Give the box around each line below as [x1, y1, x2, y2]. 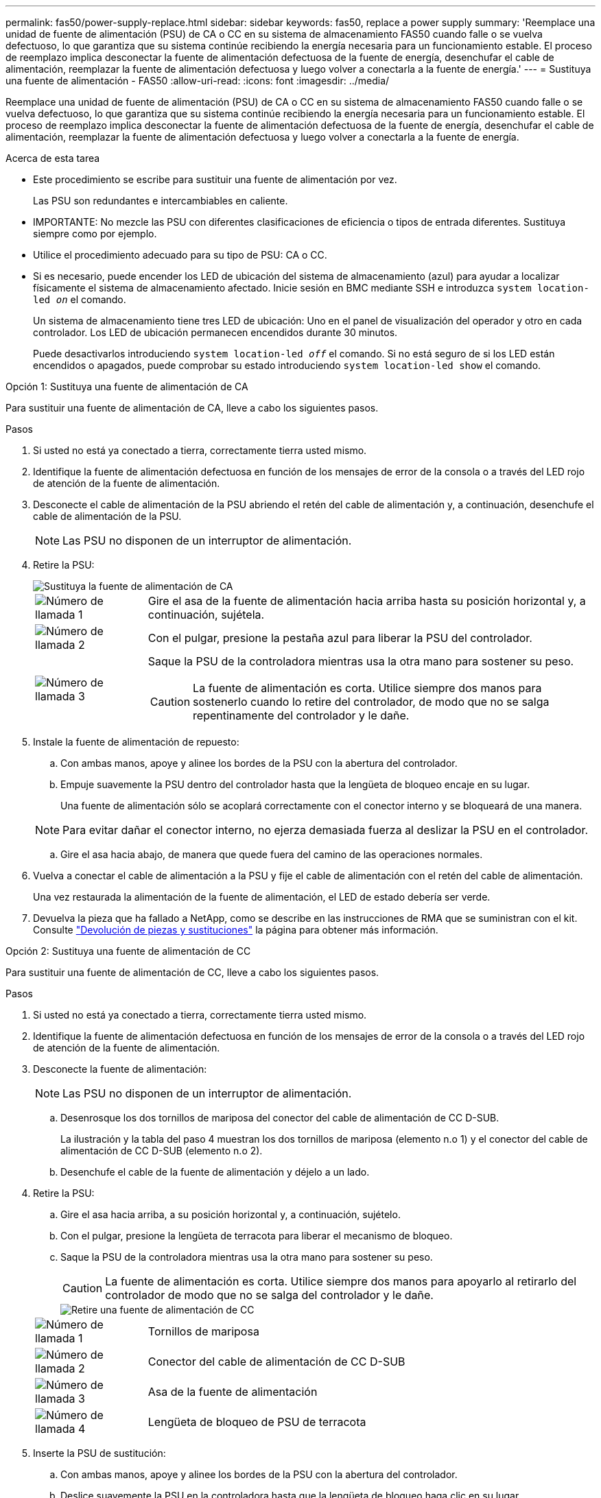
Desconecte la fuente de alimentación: [33, 1063, 207, 1075]
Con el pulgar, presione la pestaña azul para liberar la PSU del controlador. [148, 631, 532, 645]
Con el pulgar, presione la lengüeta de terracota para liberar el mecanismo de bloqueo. [60, 1230, 453, 1241]
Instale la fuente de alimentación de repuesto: [33, 736, 239, 748]
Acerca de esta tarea [5, 152, 100, 164]
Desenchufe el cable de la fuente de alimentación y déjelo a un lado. [60, 1166, 370, 1178]
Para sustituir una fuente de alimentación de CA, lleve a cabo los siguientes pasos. [5, 402, 379, 414]
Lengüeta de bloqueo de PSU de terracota [148, 1415, 366, 1429]
